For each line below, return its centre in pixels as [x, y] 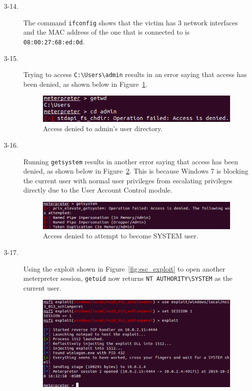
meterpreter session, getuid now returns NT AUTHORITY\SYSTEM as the [128, 278]
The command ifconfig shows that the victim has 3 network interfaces [131, 22]
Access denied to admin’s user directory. [103, 128]
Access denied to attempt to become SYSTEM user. [121, 236]
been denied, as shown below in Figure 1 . [86, 84]
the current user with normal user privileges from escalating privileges [128, 180]
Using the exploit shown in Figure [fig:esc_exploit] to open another [124, 268]
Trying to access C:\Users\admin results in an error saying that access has [135, 74]
